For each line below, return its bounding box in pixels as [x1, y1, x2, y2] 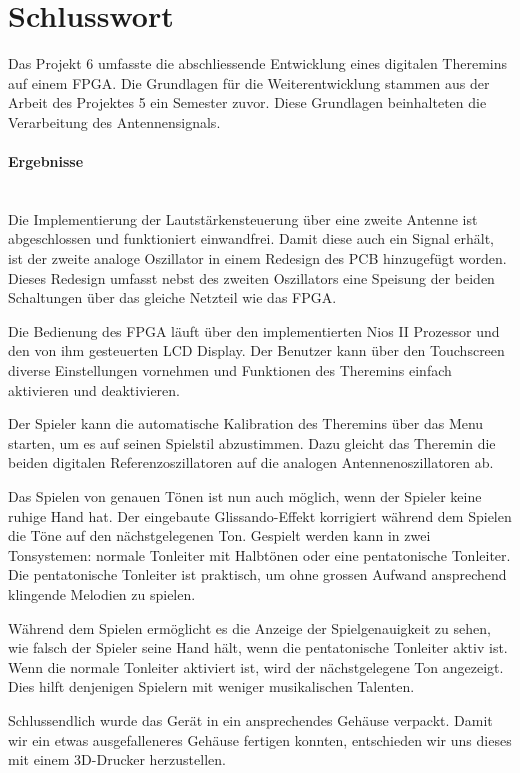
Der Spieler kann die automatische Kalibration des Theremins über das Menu [8, 413, 484, 434]
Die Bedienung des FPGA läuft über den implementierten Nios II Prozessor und [8, 320, 500, 341]
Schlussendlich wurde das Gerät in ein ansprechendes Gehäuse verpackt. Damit [8, 709, 493, 730]
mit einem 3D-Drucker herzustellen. [8, 749, 226, 770]
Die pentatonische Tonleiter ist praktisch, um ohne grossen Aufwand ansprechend [8, 564, 507, 585]
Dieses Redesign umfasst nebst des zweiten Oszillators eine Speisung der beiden [8, 267, 495, 288]
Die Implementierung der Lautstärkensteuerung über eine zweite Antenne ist [8, 208, 478, 229]
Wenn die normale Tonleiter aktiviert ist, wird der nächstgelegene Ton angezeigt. [8, 656, 504, 677]
